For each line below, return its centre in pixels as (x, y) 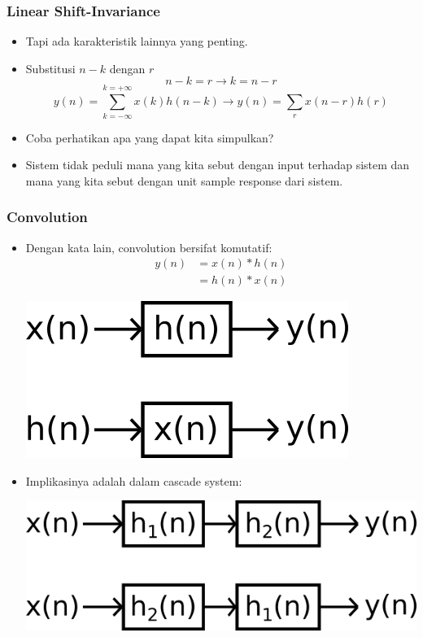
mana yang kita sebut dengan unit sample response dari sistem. (184, 180)
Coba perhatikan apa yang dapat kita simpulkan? (150, 137)
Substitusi (50, 68)
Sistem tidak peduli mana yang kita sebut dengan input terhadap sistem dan (218, 165)
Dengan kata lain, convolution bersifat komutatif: (149, 247)
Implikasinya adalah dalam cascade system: (134, 480)
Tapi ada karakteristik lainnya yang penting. (137, 41)
